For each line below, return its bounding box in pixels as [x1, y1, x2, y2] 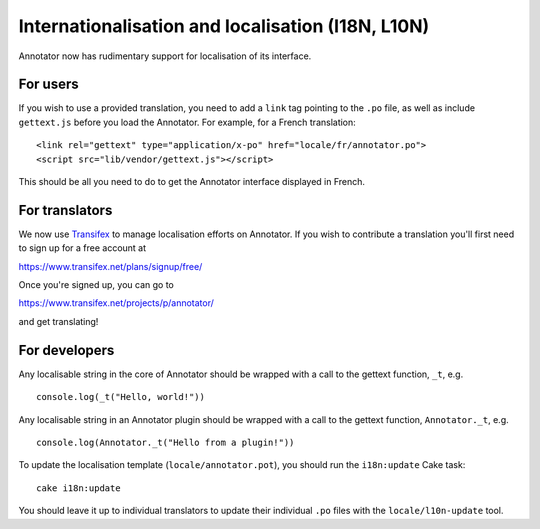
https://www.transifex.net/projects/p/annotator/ [18, 297, 215, 309]
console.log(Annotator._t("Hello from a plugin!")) [36, 436, 295, 448]
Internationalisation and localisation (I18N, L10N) [18, 15, 430, 37]
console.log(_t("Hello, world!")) [36, 391, 205, 403]
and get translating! [18, 315, 99, 327]
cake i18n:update [36, 482, 121, 494]
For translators [18, 201, 113, 219]
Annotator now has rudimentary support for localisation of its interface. [18, 50, 312, 62]
